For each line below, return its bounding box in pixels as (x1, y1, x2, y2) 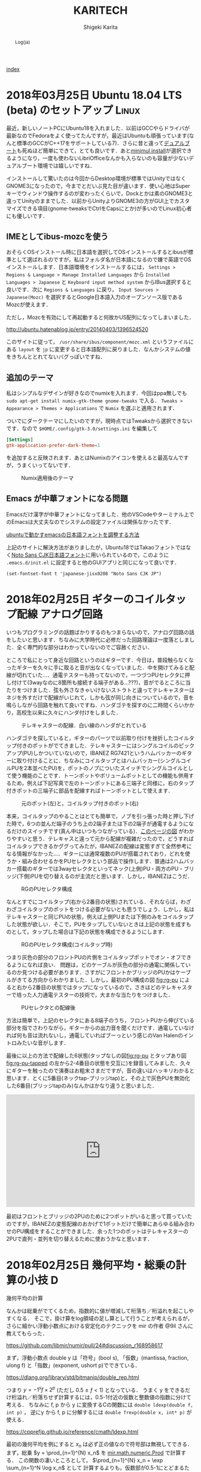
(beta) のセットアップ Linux (6, 103, 141, 117)
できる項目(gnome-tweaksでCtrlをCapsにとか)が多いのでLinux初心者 (22, 205, 193, 212)
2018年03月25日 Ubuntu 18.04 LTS (6, 88, 182, 102)
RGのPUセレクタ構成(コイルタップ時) (21, 940, 113, 948)
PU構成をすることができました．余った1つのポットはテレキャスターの (16, 1228, 189, 1235)
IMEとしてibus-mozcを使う (6, 232, 109, 242)
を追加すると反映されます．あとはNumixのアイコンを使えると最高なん (6, 454, 178, 461)
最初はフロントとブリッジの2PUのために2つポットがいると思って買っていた (6, 1213, 193, 1220)
